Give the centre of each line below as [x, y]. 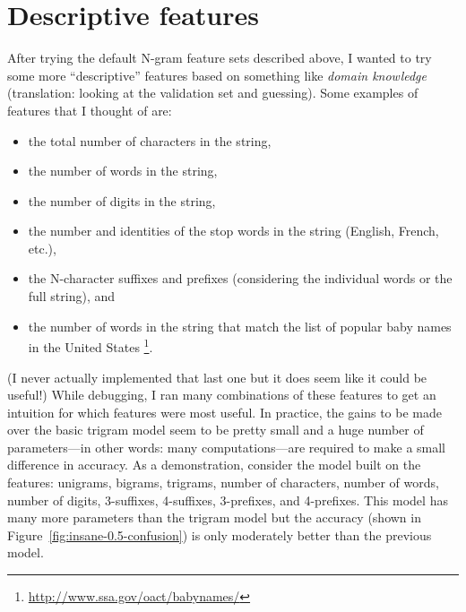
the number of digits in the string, [122, 200]
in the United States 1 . [91, 345]
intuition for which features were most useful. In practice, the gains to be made [225, 412]
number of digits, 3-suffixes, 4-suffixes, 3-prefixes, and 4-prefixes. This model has [228, 500]
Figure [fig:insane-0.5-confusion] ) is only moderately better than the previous [220, 534]
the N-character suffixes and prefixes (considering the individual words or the [240, 278]
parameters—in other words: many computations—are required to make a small [227, 447]
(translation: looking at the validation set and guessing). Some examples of [213, 93]
